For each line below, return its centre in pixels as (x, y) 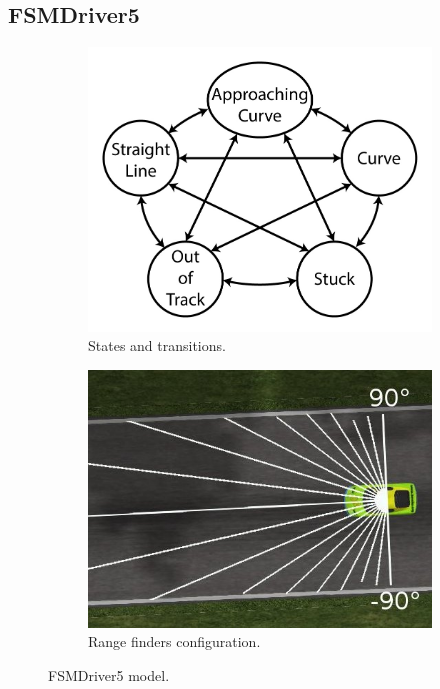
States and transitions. (157, 345)
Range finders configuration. (174, 641)
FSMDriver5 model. (109, 674)
